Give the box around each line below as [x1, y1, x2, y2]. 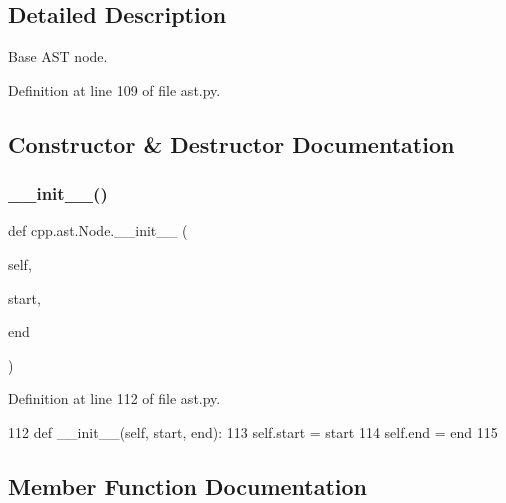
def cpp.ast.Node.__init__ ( [8, 220, 188, 241]
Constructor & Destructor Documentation [8, 128, 455, 159]
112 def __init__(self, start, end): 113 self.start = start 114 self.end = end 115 [8, 421, 498, 442]
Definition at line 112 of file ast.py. [8, 388, 221, 409]
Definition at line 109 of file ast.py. [8, 79, 221, 100]
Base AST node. [8, 46, 108, 67]
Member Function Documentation [8, 470, 368, 501]
